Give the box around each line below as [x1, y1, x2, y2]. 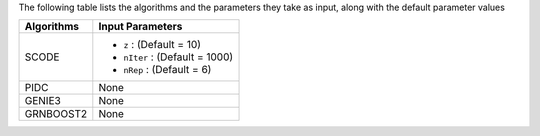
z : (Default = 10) [123, 38, 202, 52]
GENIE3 [24, 94, 62, 108]
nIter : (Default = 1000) [123, 50, 234, 64]
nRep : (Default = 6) [123, 63, 212, 77]
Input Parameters [98, 20, 183, 34]
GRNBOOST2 [24, 107, 88, 121]
